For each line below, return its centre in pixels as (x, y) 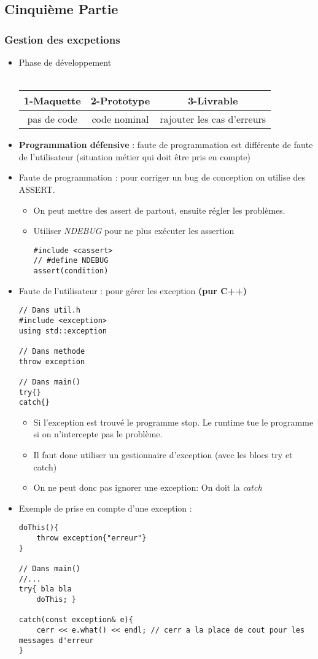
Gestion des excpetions (62, 39)
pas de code (52, 119)
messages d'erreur (56, 640)
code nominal (120, 119)
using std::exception (63, 331)
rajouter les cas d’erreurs (213, 119)
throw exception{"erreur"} (91, 538)
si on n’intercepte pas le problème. (98, 434)
